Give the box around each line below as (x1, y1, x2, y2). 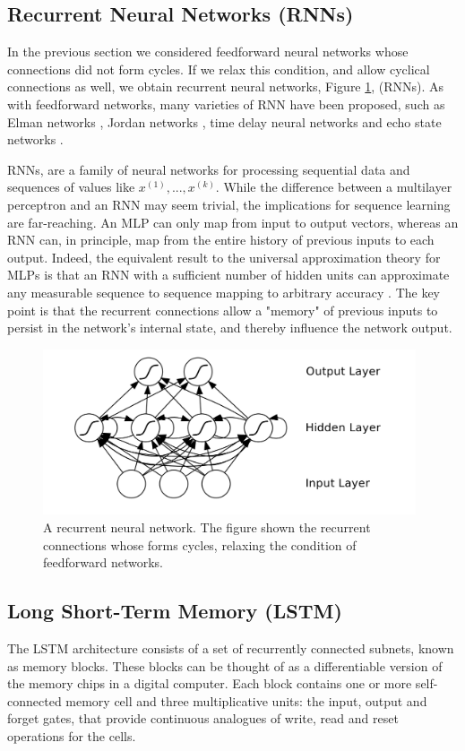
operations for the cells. (7, 726, 136, 745)
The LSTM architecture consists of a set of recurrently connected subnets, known (7, 639, 454, 657)
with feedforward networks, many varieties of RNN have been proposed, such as (7, 94, 445, 113)
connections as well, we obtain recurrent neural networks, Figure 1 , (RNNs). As (7, 77, 444, 96)
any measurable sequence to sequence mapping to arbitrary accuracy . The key (7, 282, 441, 301)
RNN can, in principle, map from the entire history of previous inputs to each (7, 230, 435, 249)
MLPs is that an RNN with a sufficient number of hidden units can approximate (7, 265, 450, 284)
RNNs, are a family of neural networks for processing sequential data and (7, 160, 410, 178)
